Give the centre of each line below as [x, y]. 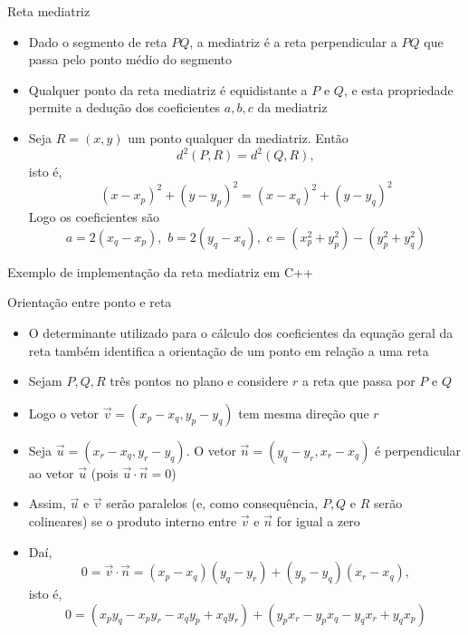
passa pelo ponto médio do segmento [130, 59]
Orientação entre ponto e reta [90, 302]
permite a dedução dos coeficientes [124, 107]
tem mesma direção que [304, 413]
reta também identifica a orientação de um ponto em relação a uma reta [229, 350]
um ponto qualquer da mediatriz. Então [238, 137]
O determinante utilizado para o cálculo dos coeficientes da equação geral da [241, 332]
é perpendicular [418, 450]
